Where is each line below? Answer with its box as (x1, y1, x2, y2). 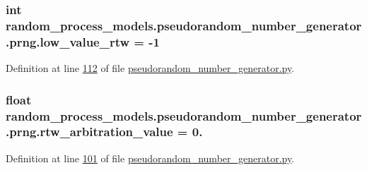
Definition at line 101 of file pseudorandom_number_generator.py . (6, 150, 295, 165)
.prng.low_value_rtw (6, 32, 130, 50)
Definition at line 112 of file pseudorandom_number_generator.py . (6, 61, 295, 75)
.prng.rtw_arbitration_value (6, 123, 173, 140)
